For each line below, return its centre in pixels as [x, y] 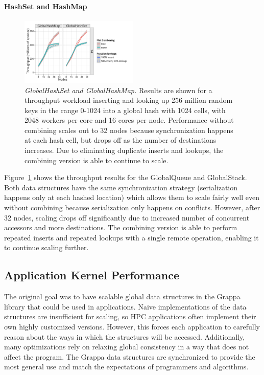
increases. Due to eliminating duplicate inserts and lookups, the [124, 150]
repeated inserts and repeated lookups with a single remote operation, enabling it [131, 237]
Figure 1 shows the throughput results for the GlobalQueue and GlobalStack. [126, 177]
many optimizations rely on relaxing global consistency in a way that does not [127, 347]
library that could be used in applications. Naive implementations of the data [125, 306]
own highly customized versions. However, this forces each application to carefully [132, 326]
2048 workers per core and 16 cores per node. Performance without [129, 120]
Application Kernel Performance [92, 275]
